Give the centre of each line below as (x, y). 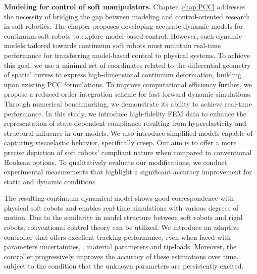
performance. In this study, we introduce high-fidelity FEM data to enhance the (125, 113)
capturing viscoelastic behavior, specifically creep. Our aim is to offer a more (120, 142)
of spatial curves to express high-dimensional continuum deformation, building (123, 75)
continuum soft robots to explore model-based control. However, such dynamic (123, 35)
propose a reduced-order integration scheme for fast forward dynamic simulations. (128, 94)
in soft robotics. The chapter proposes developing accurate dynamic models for (124, 26)
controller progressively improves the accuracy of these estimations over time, (121, 256)
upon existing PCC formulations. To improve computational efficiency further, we (128, 84)
